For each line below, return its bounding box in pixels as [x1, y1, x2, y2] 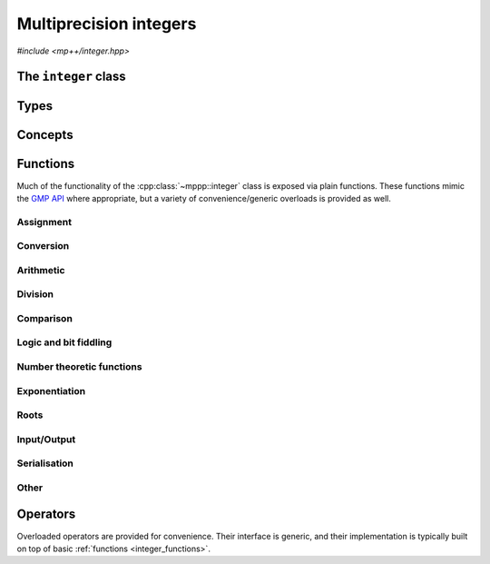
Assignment [16, 215, 73, 228]
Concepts [16, 127, 73, 143]
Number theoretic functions [16, 361, 142, 373]
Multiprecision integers [16, 14, 197, 34]
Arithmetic [16, 263, 65, 276]
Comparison [16, 312, 73, 324]
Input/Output [16, 432, 76, 445]
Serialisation [16, 457, 74, 470]
